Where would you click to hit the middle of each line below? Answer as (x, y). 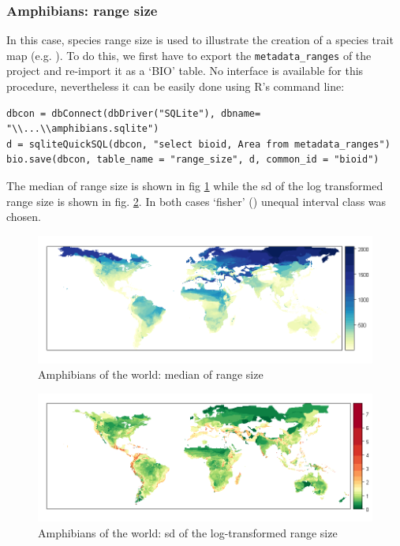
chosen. (24, 217)
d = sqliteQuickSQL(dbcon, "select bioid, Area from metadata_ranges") (198, 144)
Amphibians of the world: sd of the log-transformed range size (188, 532)
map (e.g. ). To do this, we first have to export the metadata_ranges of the (189, 55)
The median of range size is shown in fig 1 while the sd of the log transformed (195, 186)
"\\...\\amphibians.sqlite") (83, 129)
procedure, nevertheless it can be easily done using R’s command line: (176, 86)
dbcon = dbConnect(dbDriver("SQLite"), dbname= (134, 113)
